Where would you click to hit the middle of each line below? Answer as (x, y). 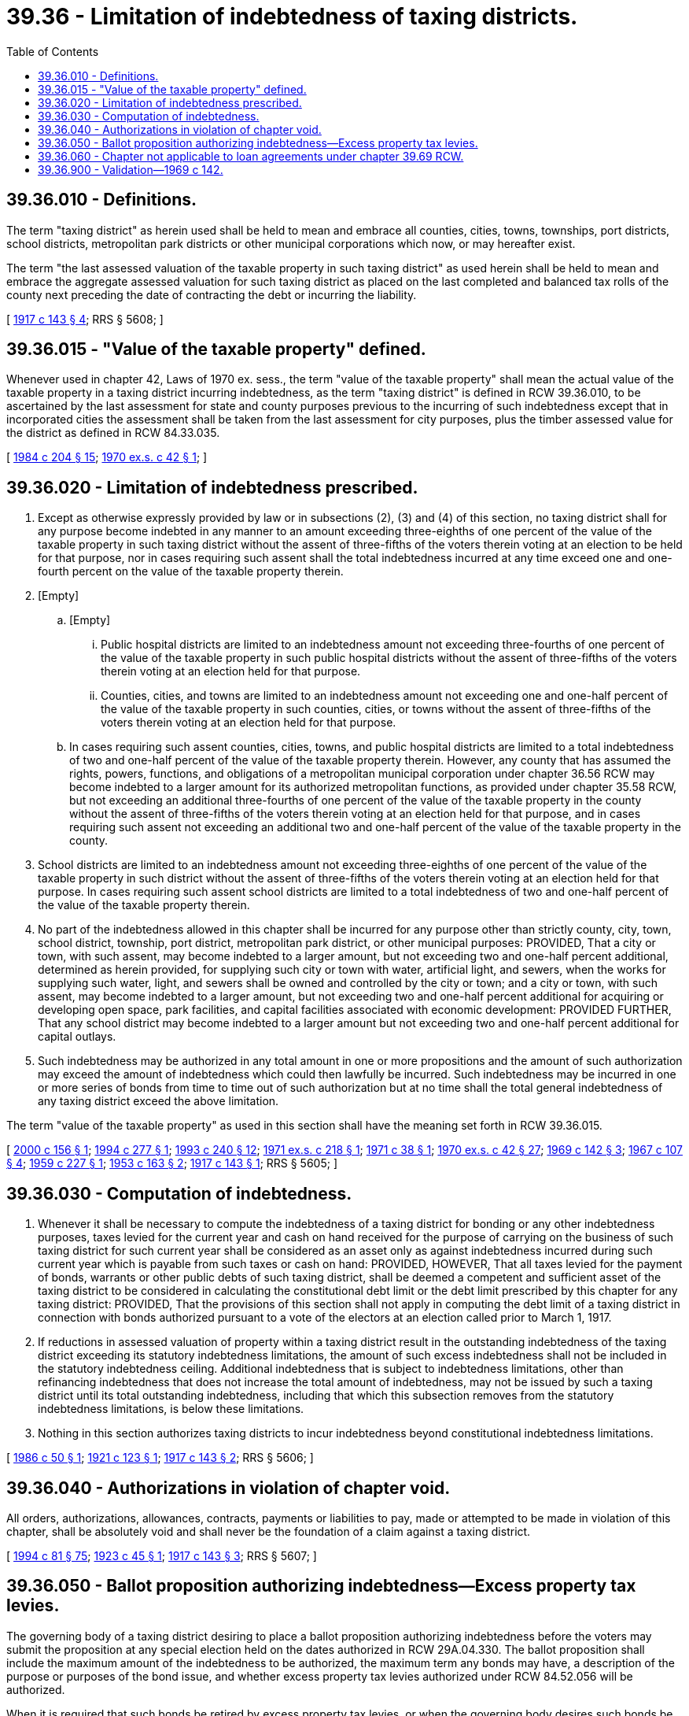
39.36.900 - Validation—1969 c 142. (131, 169)
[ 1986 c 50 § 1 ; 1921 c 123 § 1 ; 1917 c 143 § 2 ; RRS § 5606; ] (160, 1458)
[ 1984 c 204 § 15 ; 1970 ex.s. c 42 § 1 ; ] (107, 457)
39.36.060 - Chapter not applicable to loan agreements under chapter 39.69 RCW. (251, 156)
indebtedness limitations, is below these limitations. (171, 1409)
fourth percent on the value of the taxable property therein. (191, 571)
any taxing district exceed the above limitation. (158, 1101)
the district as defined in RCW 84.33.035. (113, 433)
